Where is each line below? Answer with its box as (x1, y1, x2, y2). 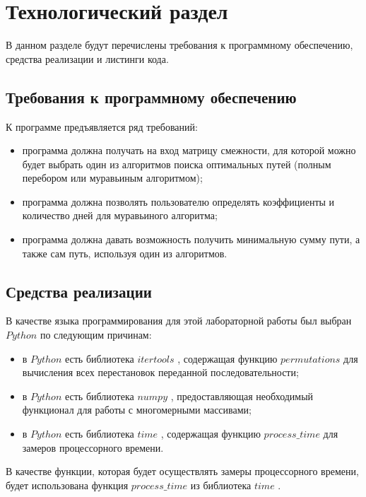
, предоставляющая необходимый (170, 388, 314, 403)
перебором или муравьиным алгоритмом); (22, 170, 203, 185)
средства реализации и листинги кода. (6, 51, 169, 66)
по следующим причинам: (40, 327, 152, 342)
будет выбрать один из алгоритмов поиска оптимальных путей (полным (22, 156, 331, 171)
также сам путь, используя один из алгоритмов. (22, 245, 228, 260)
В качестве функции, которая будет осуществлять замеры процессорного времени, (6, 464, 359, 479)
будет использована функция (6, 477, 129, 492)
